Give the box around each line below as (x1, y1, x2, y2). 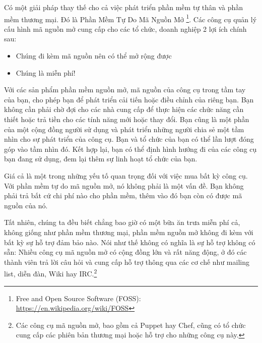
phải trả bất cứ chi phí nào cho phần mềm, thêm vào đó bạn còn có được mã (4, 190, 242, 201)
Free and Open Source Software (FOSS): (16, 293, 141, 303)
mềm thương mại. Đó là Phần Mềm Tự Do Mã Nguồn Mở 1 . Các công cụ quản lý (4, 12, 257, 24)
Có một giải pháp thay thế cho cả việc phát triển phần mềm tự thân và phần (4, 2, 243, 12)
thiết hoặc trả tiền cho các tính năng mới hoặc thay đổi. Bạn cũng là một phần (4, 114, 249, 124)
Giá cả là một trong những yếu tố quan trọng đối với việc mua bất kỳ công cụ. (4, 170, 248, 181)
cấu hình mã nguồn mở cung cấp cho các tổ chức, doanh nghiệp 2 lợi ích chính (4, 23, 247, 34)
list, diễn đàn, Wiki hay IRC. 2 (4, 267, 97, 278)
